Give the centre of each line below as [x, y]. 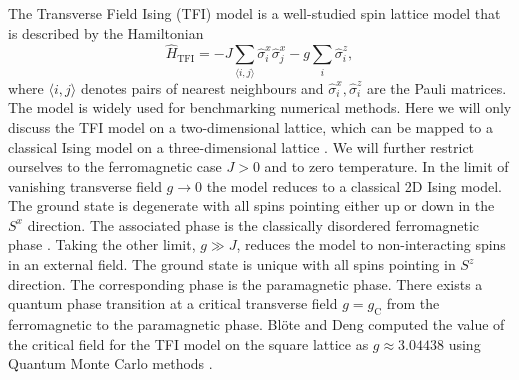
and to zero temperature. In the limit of [386, 166]
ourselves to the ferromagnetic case [115, 166]
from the [413, 303]
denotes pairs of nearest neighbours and [202, 87]
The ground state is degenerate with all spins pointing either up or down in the [251, 205]
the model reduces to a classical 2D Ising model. [354, 185]
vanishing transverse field [85, 185]
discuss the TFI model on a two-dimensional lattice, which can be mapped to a [251, 126]
